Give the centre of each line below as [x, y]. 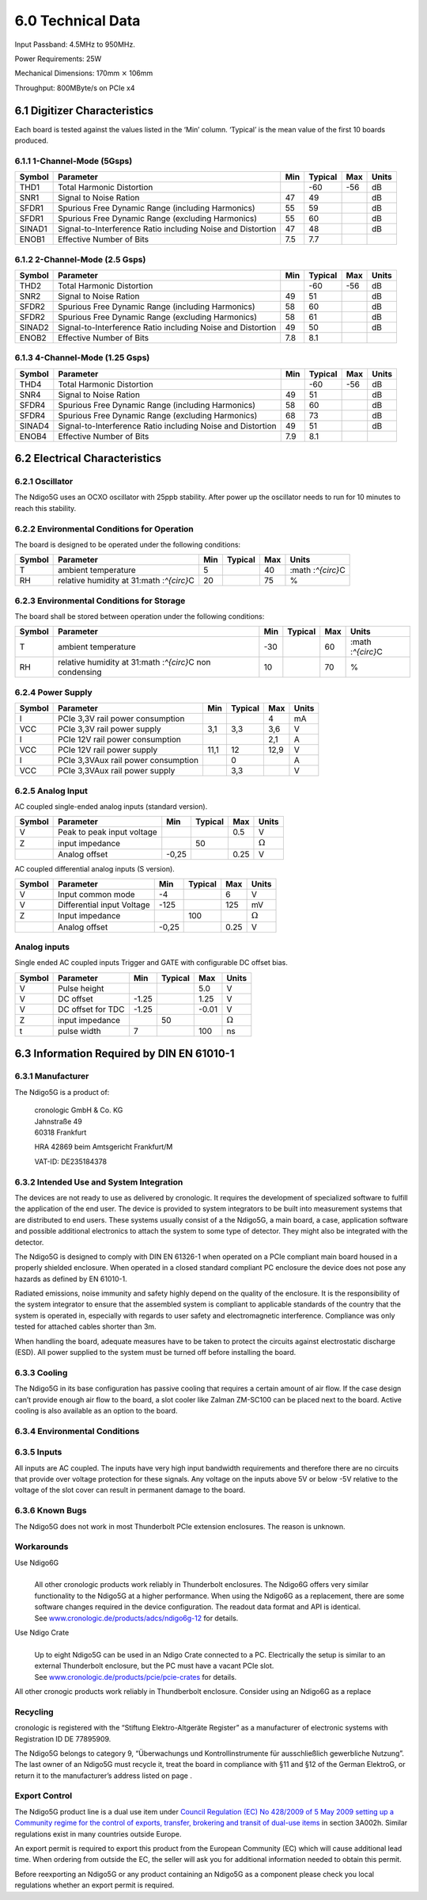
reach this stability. [45, 508]
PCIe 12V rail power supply [108, 750]
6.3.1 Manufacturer [52, 1076]
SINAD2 [34, 327]
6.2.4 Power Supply [53, 692]
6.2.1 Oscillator [44, 482]
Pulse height [81, 988]
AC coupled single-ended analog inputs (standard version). [111, 806]
